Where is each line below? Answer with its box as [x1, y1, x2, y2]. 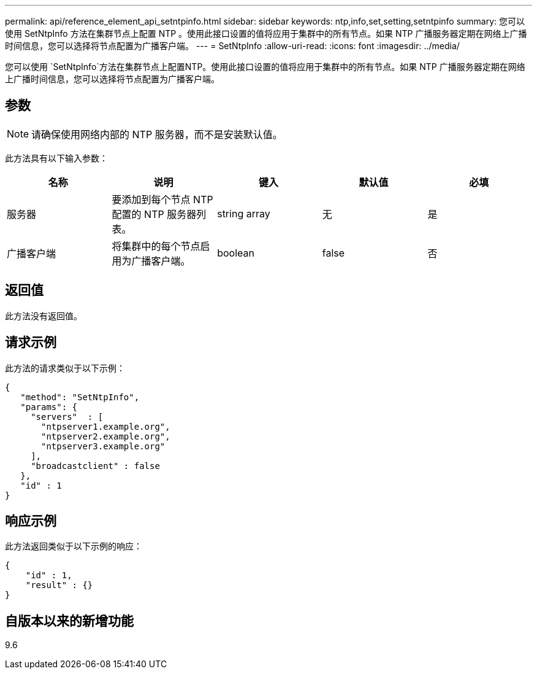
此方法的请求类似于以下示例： [5, 362, 125, 373]
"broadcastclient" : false [31, 460, 160, 471]
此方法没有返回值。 [5, 310, 82, 321]
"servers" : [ [31, 411, 104, 422]
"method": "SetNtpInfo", [20, 392, 140, 402]
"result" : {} [25, 580, 93, 591]
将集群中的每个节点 [112, 239, 200, 252]
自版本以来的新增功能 [5, 613, 134, 629]
